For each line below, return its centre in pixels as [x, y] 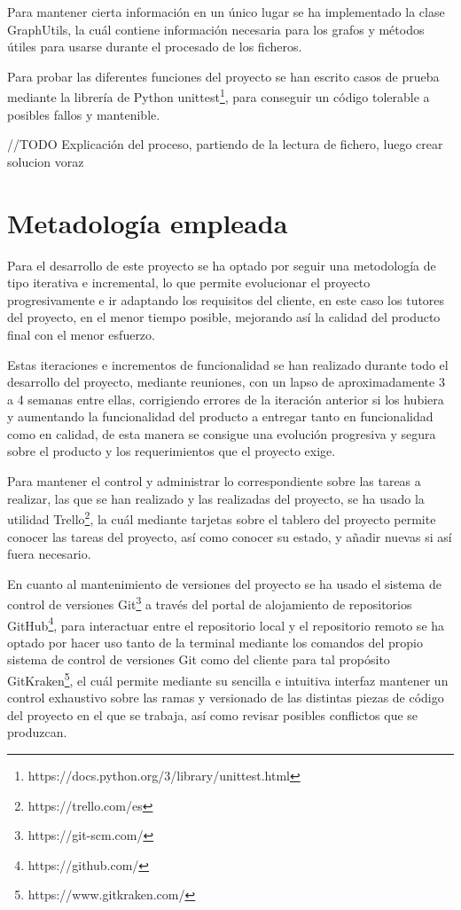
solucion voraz [46, 161]
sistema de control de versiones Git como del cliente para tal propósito [199, 659]
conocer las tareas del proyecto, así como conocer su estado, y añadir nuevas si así [230, 536]
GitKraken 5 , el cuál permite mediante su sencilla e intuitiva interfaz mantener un [228, 679]
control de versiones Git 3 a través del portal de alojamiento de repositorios [210, 603]
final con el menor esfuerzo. [81, 334]
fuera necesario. [49, 554]
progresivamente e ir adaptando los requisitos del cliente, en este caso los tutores [226, 299]
